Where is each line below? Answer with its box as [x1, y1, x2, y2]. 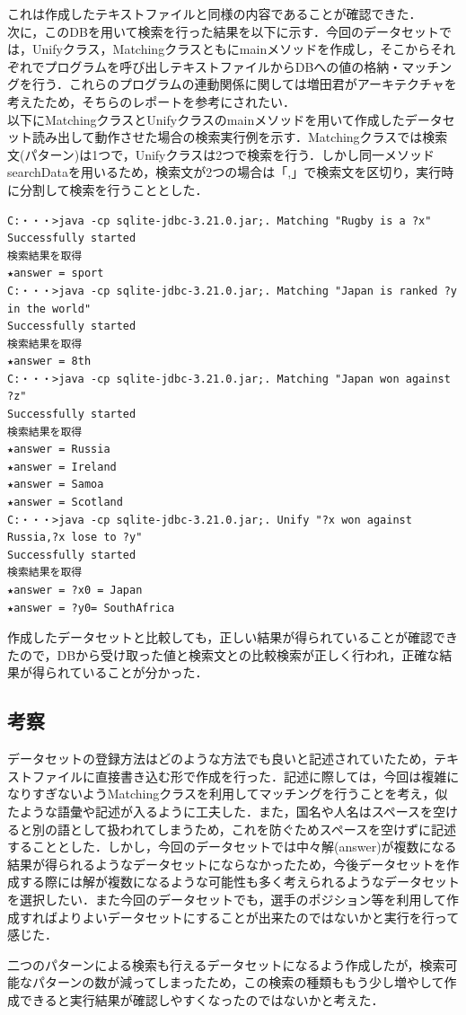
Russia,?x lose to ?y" [7, 531, 143, 544]
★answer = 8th [7, 355, 92, 368]
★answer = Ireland [7, 460, 117, 473]
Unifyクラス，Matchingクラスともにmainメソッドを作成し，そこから [31, 40, 431, 58]
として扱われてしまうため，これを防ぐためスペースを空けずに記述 [69, 819, 457, 838]
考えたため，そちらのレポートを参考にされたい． [7, 92, 296, 110]
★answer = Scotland [7, 496, 123, 509]
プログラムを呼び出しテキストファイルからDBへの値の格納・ [44, 57, 402, 75]
